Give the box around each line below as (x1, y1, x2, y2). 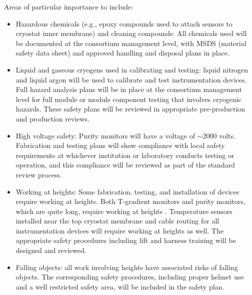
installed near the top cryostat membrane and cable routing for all (15, 215, 219, 226)
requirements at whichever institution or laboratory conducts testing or (15, 149, 234, 160)
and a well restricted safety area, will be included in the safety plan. (15, 281, 224, 291)
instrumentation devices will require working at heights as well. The (15, 225, 224, 235)
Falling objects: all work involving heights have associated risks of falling (15, 261, 238, 272)
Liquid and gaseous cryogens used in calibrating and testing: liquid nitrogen (15, 64, 248, 74)
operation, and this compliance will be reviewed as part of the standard (15, 159, 235, 170)
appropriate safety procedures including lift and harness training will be (15, 235, 236, 245)
